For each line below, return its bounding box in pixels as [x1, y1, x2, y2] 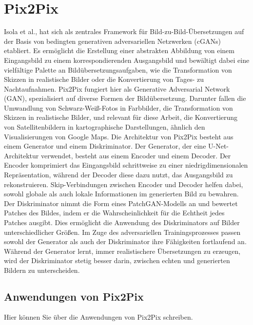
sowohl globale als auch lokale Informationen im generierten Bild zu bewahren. [4, 189, 239, 199]
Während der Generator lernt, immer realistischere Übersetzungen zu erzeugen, [4, 246, 241, 256]
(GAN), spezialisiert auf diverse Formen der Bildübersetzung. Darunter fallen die [4, 93, 246, 103]
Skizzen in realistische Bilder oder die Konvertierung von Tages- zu [4, 74, 204, 84]
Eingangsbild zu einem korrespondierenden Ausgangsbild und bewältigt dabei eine [4, 55, 250, 65]
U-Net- [208, 141, 229, 151]
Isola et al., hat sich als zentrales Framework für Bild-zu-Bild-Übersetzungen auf [4, 26, 244, 37]
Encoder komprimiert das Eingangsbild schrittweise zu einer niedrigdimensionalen [4, 160, 248, 170]
